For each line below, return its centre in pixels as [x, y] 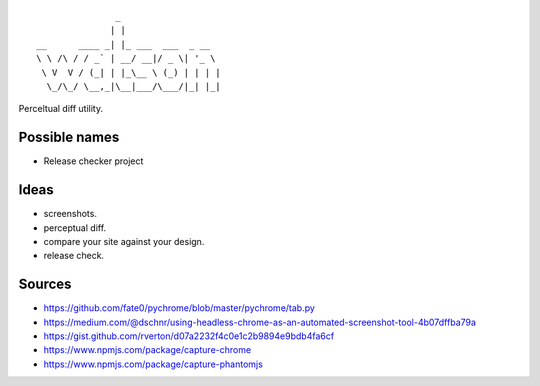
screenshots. [70, 214]
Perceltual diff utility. [61, 109]
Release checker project [93, 161]
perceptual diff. [75, 227]
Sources [45, 284]
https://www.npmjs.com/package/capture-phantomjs [153, 364]
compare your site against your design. [124, 241]
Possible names [69, 137]
